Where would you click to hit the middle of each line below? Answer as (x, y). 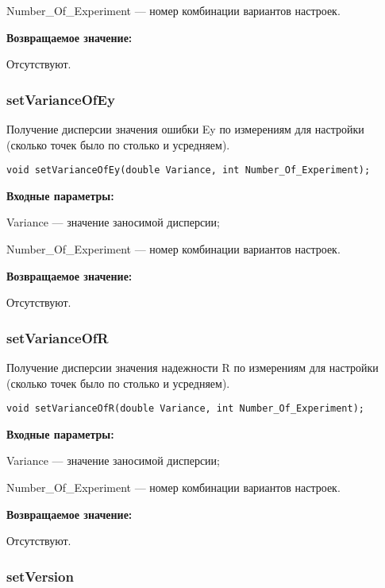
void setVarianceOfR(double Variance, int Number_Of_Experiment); (186, 409)
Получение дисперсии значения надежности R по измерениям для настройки (192, 367)
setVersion (40, 576)
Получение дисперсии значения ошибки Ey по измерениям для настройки (185, 129)
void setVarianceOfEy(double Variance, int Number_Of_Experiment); (189, 170)
